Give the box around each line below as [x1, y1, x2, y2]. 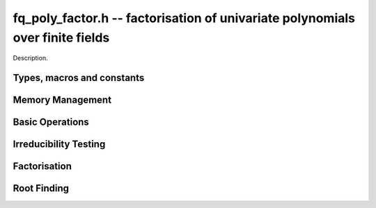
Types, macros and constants [13, 72, 145, 84]
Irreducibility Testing [13, 139, 106, 150]
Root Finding [13, 182, 70, 194]
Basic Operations [13, 116, 90, 128]
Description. [13, 54, 48, 62]
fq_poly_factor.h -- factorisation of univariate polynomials [13, 10, 355, 26]
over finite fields [13, 30, 110, 45]
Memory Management [13, 94, 111, 106]
